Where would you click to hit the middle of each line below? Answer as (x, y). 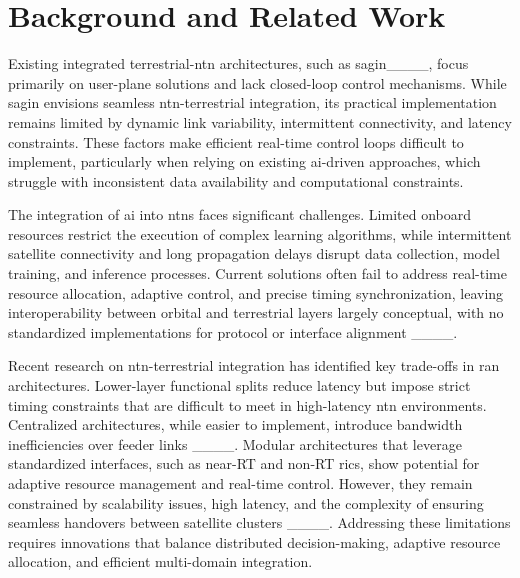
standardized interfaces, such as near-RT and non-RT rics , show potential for (244, 463)
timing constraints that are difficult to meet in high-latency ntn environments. (247, 404)
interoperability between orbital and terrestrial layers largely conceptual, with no (256, 312)
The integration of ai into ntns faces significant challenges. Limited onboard (240, 214)
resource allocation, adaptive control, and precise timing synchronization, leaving (256, 292)
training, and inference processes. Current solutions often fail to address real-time (257, 273)
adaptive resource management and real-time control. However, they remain (240, 483)
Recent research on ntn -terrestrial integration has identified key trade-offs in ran (254, 365)
